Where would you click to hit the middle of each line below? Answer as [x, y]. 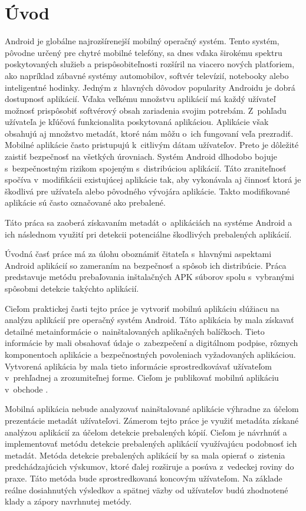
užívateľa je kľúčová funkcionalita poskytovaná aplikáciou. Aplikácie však [137, 122]
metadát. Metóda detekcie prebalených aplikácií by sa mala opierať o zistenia [145, 455]
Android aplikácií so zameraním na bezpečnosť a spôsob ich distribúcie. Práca [146, 265]
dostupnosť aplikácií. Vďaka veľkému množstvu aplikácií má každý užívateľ [140, 99]
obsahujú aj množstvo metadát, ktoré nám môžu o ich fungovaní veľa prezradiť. [149, 133]
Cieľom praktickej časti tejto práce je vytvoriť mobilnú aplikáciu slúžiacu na [142, 308]
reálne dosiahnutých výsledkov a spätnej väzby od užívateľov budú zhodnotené [147, 489]
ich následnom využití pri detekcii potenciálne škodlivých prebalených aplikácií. [148, 234]
